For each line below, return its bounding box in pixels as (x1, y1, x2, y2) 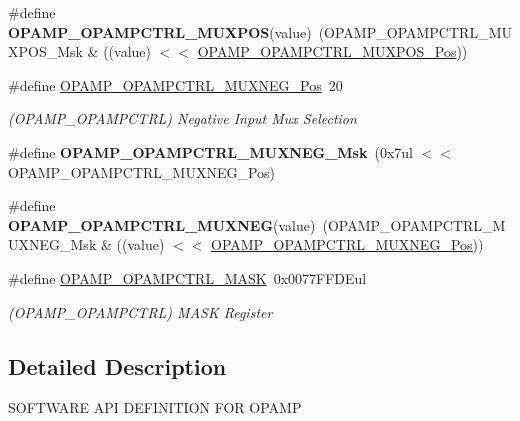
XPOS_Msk (8, 41, 83, 62)
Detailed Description (8, 350, 227, 381)
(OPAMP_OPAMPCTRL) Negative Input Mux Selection (8, 108, 357, 129)
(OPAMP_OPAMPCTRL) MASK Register (8, 301, 273, 322)
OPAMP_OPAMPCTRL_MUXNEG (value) (8, 214, 316, 235)
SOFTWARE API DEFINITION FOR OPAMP (8, 397, 302, 418)
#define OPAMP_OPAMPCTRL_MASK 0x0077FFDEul (8, 267, 367, 288)
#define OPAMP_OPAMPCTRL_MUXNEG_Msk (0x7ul (8, 141, 413, 162)
